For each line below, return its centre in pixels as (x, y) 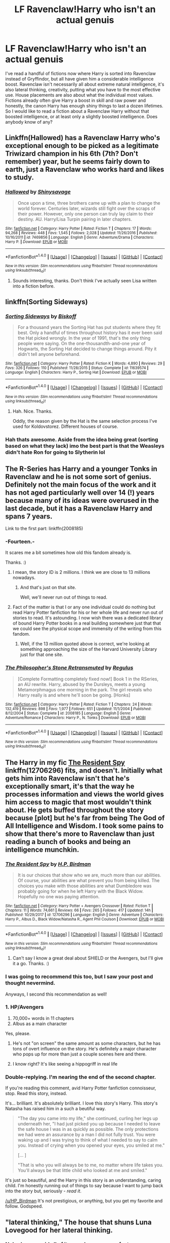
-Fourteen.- (20, 541)
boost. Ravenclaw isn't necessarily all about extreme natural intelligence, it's (85, 84)
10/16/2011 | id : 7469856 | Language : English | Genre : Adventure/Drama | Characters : (80, 237)
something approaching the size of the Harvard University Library (89, 649)
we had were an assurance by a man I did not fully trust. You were (87, 1135)
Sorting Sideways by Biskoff (41, 316)
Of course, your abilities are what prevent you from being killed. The (89, 881)
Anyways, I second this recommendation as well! (56, 994)
